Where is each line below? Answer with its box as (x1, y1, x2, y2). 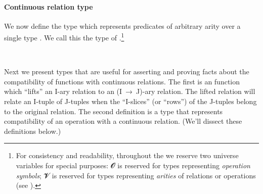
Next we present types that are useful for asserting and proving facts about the (4, 66, 249, 77)
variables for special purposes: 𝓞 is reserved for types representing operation (16, 160, 250, 170)
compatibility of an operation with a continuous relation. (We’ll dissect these (4, 116, 242, 126)
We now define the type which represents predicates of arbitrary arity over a (4, 20, 241, 31)
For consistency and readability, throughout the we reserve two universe (16, 150, 239, 161)
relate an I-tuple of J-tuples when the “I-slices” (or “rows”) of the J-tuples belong (4, 96, 257, 107)
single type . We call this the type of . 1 (4, 31, 124, 43)
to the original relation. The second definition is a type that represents (4, 106, 223, 116)
